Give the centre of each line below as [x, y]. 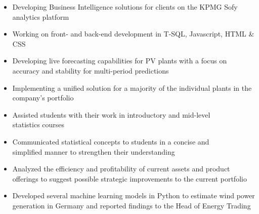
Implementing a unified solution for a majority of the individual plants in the [132, 87]
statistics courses [38, 124]
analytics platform [41, 16]
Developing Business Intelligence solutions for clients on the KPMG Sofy [125, 7]
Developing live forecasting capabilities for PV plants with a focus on [120, 61]
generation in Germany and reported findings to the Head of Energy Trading [132, 205]
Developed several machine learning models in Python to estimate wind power [134, 195]
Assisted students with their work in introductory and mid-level [111, 114]
